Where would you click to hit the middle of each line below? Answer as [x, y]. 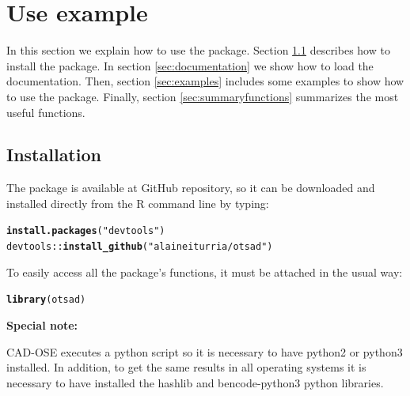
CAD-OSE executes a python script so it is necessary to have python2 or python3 [205, 351]
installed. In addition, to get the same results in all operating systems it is [186, 367]
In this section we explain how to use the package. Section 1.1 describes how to [198, 50]
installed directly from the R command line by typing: [138, 203]
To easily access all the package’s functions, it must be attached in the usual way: [205, 272]
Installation [54, 155]
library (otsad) [46, 300]
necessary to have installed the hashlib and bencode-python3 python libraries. [195, 382]
